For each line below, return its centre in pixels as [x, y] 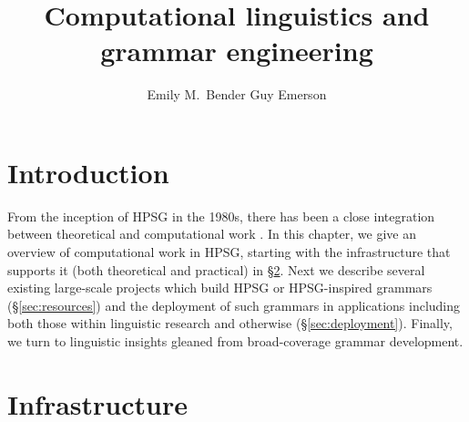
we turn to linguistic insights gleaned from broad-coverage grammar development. [235, 341]
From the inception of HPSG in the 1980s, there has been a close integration [221, 216]
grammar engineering [237, 51]
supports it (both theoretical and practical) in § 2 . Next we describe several [216, 269]
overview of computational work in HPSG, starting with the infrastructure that [229, 252]
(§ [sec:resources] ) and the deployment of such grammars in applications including [234, 305]
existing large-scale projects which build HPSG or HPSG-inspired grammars [220, 288]
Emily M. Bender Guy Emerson [237, 94]
